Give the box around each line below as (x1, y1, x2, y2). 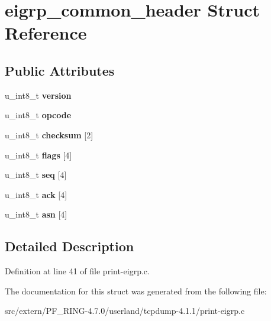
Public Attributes (5, 61, 115, 79)
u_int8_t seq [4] (5, 168, 67, 181)
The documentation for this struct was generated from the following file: (5, 284, 267, 297)
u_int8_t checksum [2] (5, 128, 93, 141)
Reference (5, 21, 87, 45)
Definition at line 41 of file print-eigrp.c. (5, 265, 150, 277)
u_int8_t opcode (5, 109, 72, 121)
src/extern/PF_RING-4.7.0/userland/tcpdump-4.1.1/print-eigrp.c (5, 304, 245, 317)
